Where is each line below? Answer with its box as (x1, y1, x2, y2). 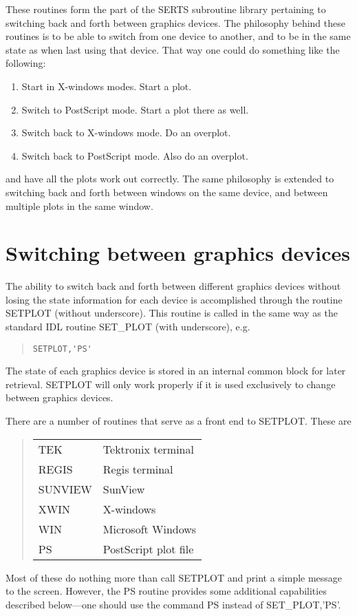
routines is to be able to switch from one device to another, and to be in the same (6, 29, 351, 43)
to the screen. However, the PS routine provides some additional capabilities (6, 584, 327, 598)
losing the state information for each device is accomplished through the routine (6, 292, 343, 306)
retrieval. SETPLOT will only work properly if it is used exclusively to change (6, 376, 336, 391)
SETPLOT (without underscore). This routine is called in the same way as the (6, 306, 338, 320)
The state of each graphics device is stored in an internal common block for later (6, 363, 346, 378)
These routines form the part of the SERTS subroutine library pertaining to (6, 2, 326, 16)
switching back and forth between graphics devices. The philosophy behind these (6, 15, 345, 30)
